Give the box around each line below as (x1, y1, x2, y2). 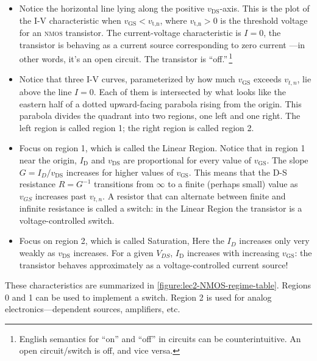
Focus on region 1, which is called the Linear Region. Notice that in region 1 (19, 141, 305, 154)
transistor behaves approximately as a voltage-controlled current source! (19, 258, 288, 271)
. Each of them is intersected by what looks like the (93, 85, 286, 98)
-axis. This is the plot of (219, 2, 310, 14)
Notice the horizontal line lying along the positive (19, 2, 205, 14)
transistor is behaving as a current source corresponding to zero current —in (19, 38, 305, 51)
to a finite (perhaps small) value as (168, 177, 298, 190)
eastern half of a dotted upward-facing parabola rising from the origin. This (19, 97, 302, 110)
